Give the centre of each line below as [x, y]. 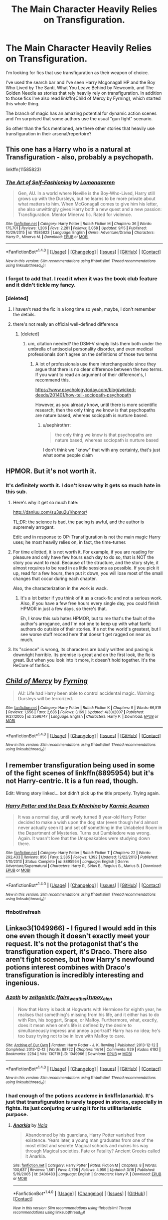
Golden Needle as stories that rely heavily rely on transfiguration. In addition [84, 93]
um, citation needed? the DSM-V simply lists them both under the [95, 344]
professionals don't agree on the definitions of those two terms [92, 354]
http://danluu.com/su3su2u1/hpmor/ [50, 512]
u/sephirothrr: [57, 425]
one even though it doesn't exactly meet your [78, 936]
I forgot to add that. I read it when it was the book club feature [82, 278]
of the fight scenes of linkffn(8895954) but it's [80, 773]
